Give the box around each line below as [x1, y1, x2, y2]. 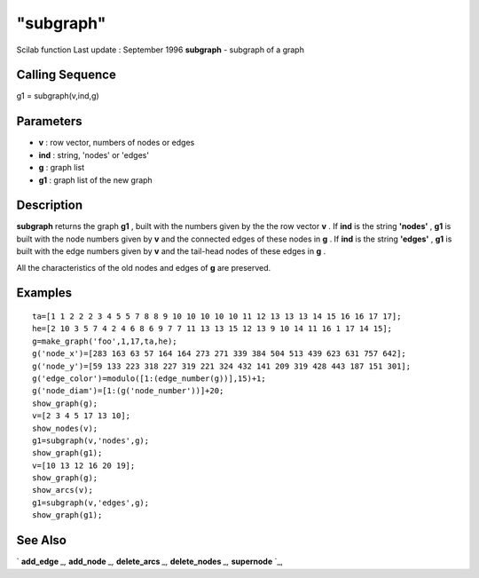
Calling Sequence [16, 67, 117, 83]
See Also [16, 533, 67, 548]
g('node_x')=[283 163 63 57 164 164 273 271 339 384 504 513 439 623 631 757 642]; [32, 349, 407, 359]
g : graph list [38, 162, 85, 173]
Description [16, 198, 83, 213]
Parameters [16, 114, 82, 129]
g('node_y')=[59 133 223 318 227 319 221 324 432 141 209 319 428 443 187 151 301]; [32, 360, 412, 371]
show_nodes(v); [32, 423, 98, 433]
